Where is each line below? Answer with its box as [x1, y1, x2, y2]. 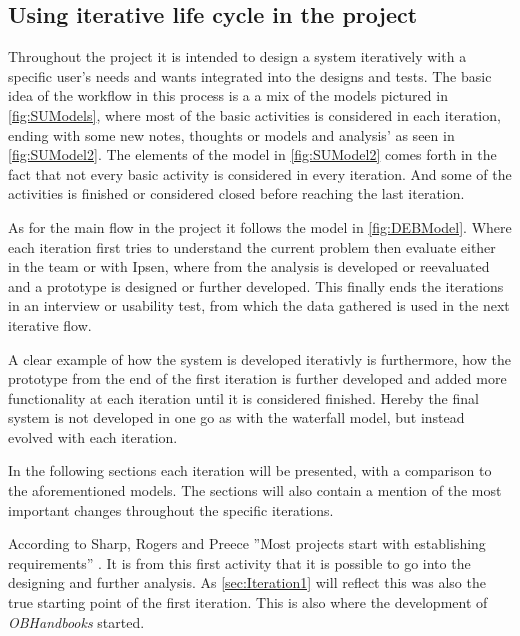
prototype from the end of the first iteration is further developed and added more [8, 368, 507, 389]
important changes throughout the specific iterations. [8, 499, 334, 520]
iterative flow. [8, 314, 92, 335]
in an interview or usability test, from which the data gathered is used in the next [8, 295, 510, 316]
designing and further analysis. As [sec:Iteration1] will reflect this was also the [8, 572, 486, 593]
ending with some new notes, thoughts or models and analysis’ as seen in [8, 124, 455, 145]
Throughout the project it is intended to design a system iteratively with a [8, 46, 467, 67]
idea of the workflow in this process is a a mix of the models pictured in [8, 85, 448, 106]
